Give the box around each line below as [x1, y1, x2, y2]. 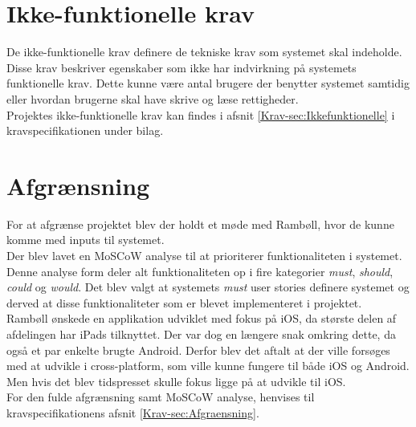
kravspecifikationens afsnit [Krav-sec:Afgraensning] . [6, 404, 259, 421]
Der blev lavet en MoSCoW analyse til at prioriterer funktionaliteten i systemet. [6, 247, 402, 263]
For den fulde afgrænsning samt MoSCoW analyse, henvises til [6, 388, 315, 405]
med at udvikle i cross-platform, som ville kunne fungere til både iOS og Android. [6, 357, 410, 374]
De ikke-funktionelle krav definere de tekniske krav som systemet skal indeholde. [6, 43, 402, 60]
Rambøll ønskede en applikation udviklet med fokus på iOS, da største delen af [6, 310, 397, 327]
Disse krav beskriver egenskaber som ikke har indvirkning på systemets [6, 59, 357, 75]
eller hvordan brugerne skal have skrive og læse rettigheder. [6, 90, 299, 107]
